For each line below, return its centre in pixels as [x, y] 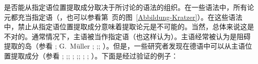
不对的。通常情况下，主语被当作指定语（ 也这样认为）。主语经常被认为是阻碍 [127, 36]
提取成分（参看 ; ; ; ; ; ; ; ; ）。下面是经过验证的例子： [94, 55]
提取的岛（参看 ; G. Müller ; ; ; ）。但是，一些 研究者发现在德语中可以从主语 [125, 46]
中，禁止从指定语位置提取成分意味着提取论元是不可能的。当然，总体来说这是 [129, 27]
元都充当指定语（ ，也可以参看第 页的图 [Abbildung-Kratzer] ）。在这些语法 [123, 17]
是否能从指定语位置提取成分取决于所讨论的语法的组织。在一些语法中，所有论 [129, 7]
